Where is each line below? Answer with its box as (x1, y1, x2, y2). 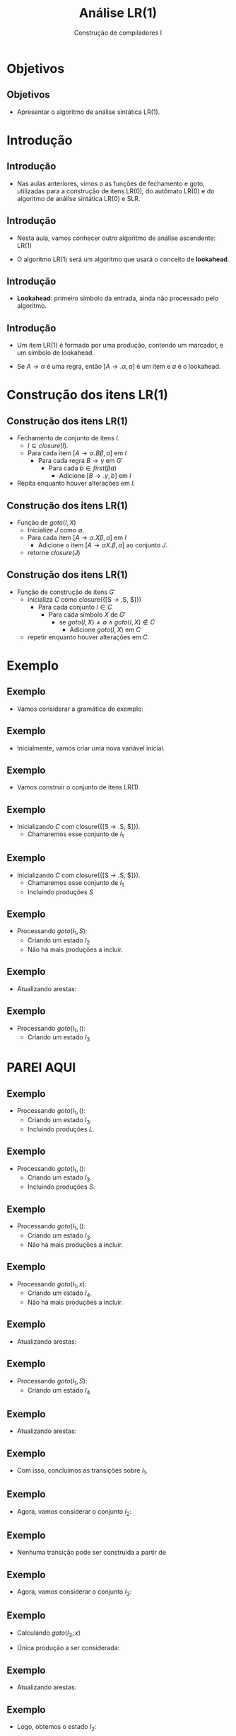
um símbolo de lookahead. (16, 348, 95, 357)
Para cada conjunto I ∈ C (37, 603, 112, 611)
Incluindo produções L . (27, 1124, 95, 1133)
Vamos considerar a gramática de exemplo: (16, 704, 144, 713)
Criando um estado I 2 (27, 936, 90, 947)
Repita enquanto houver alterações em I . (16, 479, 136, 488)
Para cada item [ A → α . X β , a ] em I (27, 533, 126, 542)
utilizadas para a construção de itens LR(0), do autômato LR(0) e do (16, 186, 215, 195)
